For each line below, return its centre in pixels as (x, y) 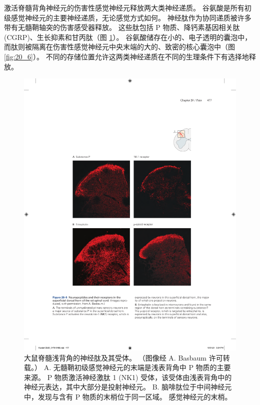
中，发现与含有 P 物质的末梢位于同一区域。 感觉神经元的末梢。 (128, 396)
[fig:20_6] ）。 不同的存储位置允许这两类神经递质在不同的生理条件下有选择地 (126, 56)
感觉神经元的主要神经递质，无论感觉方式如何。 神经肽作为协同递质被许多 (131, 17)
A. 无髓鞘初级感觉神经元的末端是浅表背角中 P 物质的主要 (137, 367)
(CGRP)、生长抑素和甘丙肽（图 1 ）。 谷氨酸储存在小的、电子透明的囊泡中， (128, 37)
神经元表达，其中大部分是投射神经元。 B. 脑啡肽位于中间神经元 (128, 387)
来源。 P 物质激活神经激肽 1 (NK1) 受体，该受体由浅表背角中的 (128, 377)
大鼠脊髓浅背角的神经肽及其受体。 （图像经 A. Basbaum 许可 (123, 357)
